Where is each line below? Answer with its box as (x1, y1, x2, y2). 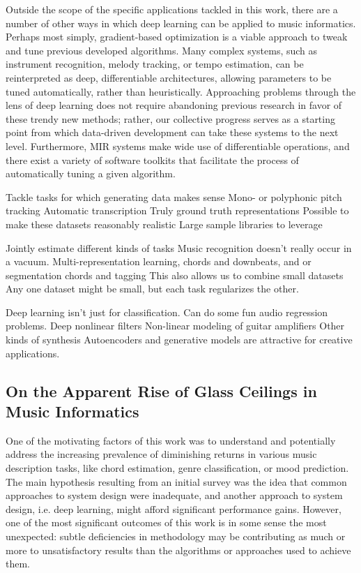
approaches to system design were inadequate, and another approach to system (6, 488, 343, 503)
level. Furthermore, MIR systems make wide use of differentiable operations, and (6, 138, 350, 153)
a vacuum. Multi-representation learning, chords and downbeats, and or (6, 254, 312, 269)
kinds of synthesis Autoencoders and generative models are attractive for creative (6, 332, 353, 347)
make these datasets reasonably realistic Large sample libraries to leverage (6, 216, 323, 231)
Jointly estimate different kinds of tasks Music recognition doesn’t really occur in (6, 240, 352, 255)
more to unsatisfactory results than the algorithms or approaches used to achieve (6, 542, 351, 557)
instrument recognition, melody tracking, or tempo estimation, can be (6, 57, 304, 71)
